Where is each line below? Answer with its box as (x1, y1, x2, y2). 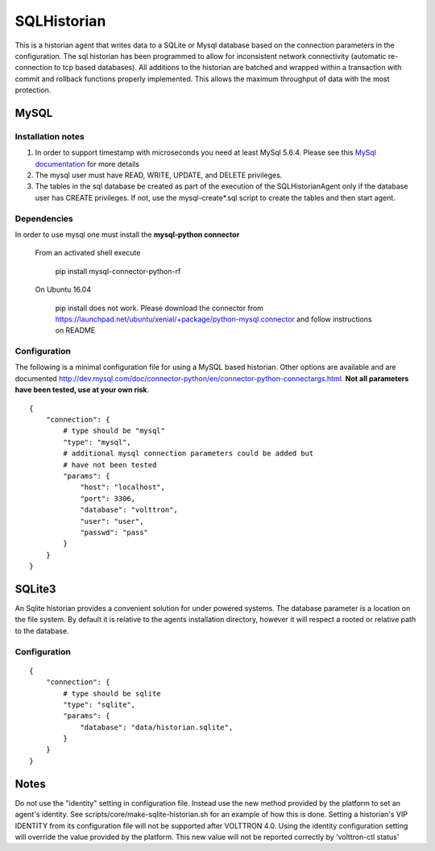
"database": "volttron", (80, 505, 179, 515)
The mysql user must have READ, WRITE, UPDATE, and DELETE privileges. (35, 170, 283, 181)
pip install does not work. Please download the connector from (55, 303, 263, 313)
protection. (14, 85, 52, 95)
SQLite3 (14, 582, 56, 596)
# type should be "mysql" (63, 426, 165, 435)
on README (55, 326, 96, 335)
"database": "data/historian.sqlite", (80, 722, 234, 732)
